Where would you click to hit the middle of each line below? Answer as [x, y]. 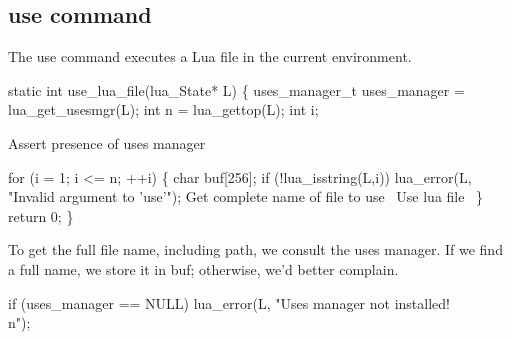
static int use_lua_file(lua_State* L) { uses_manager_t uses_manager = [236, 89]
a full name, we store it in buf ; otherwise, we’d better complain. [203, 268]
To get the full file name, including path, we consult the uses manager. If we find [255, 249]
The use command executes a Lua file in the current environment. [210, 56]
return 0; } [41, 215]
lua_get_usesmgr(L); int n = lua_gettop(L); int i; [163, 109]
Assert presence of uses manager [107, 142]
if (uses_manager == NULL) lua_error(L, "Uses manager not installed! [229, 302]
